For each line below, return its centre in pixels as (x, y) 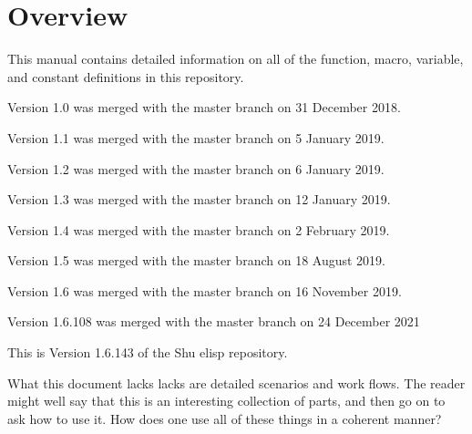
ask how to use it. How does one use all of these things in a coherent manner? (225, 418)
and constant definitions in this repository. (126, 76)
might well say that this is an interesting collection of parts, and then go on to (226, 401)
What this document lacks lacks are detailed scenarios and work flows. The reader (236, 382)
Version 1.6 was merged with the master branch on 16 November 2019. (205, 290)
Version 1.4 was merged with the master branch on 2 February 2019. (199, 229)
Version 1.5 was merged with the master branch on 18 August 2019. (196, 260)
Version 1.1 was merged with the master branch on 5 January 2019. (196, 137)
